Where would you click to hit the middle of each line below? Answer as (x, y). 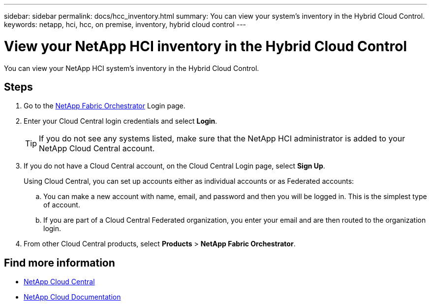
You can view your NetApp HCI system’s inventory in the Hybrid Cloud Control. (132, 68)
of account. (62, 205)
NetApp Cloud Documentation (72, 297)
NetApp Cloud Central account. (97, 149)
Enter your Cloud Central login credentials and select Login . (121, 121)
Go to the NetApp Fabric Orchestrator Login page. (105, 106)
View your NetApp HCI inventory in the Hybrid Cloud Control (205, 46)
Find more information (60, 263)
